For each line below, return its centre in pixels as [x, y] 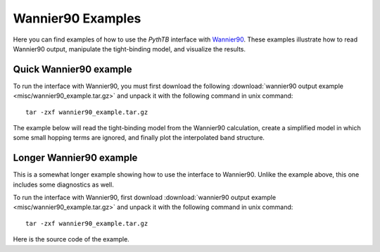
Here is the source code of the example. [71, 239]
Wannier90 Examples [77, 18]
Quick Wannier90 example [73, 69]
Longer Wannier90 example [75, 158]
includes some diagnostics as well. [63, 184]
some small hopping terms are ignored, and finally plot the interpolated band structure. [139, 138]
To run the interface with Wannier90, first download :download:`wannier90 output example [145, 198]
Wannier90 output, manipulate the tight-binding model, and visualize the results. [129, 49]
